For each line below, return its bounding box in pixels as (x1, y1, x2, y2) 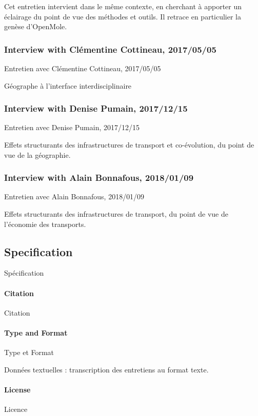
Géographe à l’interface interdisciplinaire (4, 80, 132, 91)
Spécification (4, 267, 44, 278)
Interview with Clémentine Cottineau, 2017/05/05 (4, 43, 216, 55)
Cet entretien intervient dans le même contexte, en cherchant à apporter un (4, 1, 242, 11)
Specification (4, 243, 73, 259)
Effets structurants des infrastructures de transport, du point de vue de (4, 209, 228, 219)
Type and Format (4, 327, 68, 338)
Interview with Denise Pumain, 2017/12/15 (4, 102, 188, 115)
